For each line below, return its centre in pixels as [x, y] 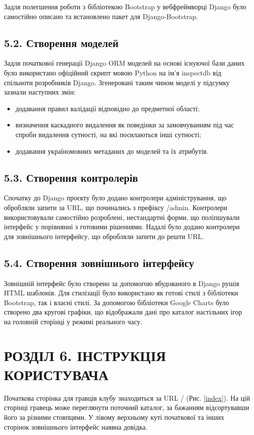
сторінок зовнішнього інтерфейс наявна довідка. [76, 426]
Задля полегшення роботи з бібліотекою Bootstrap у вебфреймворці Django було [125, 6]
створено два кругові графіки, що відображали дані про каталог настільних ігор [123, 312]
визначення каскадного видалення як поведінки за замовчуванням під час [125, 125]
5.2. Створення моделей [61, 42]
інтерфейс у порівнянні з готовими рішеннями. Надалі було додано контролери [122, 227]
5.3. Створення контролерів [71, 177]
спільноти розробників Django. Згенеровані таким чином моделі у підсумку [117, 82]
